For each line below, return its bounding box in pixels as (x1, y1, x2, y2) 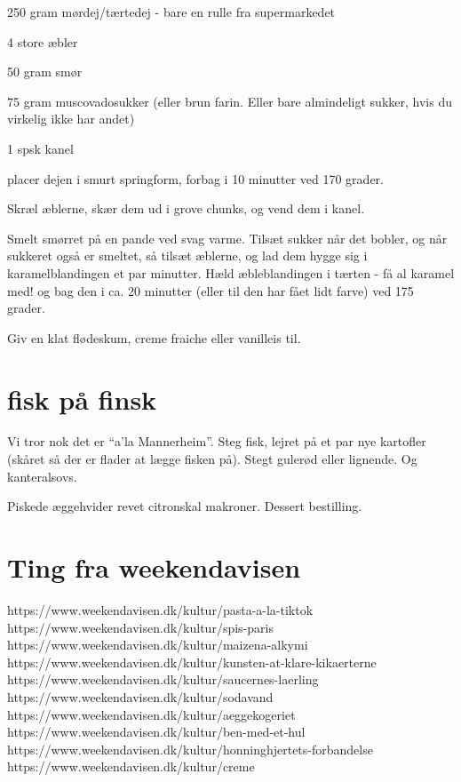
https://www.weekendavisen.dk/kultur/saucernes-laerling (7, 670, 319, 689)
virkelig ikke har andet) (7, 109, 135, 128)
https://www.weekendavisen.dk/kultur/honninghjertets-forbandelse (7, 739, 373, 758)
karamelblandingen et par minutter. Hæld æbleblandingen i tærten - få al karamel (7, 263, 455, 282)
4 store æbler (7, 32, 78, 51)
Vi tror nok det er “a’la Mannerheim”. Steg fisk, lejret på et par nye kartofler (7, 432, 426, 451)
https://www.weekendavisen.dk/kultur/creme (7, 757, 255, 776)
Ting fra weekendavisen (7, 549, 301, 585)
